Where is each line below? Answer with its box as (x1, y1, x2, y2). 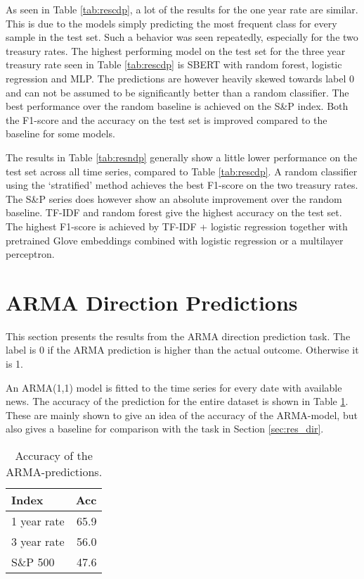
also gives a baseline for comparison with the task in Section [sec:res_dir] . (6, 421, 324, 436)
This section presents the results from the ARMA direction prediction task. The (6, 328, 351, 343)
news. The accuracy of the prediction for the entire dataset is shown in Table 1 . (6, 394, 349, 409)
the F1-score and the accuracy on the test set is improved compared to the (6, 112, 327, 127)
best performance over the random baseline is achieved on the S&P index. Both (6, 99, 349, 113)
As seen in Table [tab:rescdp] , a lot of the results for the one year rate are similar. (6, 2, 358, 16)
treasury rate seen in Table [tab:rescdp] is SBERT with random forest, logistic (6, 57, 342, 72)
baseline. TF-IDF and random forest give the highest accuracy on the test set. (6, 205, 342, 220)
